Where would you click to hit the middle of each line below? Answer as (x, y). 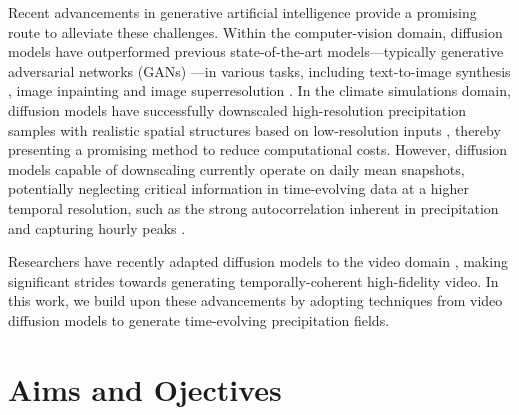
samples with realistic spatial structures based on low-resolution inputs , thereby (254, 129)
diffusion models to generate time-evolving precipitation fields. (199, 319)
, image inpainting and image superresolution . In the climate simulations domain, (259, 90)
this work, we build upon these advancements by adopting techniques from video (255, 300)
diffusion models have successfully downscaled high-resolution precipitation (237, 109)
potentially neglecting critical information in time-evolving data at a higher (238, 188)
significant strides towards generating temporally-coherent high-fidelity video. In (253, 280)
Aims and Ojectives (145, 388)
